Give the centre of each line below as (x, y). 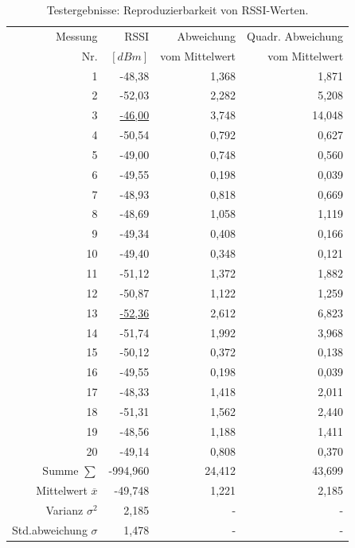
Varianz (64, 510)
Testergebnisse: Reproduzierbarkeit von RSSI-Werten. (177, 10)
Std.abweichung (50, 529)
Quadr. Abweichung (295, 35)
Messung (76, 35)
